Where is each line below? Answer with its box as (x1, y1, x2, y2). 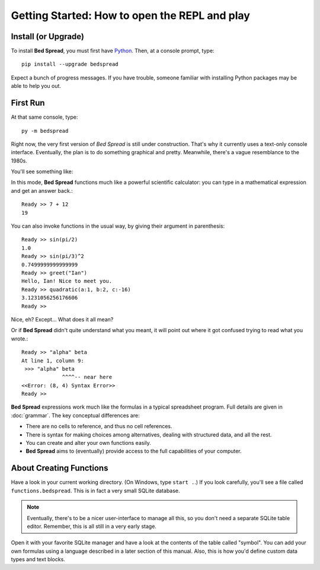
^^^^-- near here (62, 374, 113, 381)
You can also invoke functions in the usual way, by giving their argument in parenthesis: (11, 222, 225, 230)
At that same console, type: (11, 113, 78, 121)
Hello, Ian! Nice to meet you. (21, 278, 113, 285)
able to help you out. (11, 82, 62, 90)
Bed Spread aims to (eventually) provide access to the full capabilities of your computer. (25, 448, 242, 455)
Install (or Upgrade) (11, 31, 85, 42)
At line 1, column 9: (21, 357, 84, 364)
